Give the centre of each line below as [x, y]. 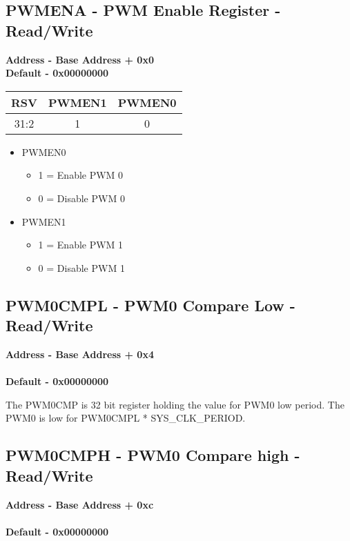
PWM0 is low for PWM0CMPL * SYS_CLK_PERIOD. [126, 418]
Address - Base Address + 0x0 [80, 59]
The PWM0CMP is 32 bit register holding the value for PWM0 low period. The [175, 404]
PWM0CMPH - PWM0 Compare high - [153, 455]
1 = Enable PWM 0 [81, 175]
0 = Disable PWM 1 [81, 267]
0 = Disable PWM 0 [81, 198]
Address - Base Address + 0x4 [80, 354]
